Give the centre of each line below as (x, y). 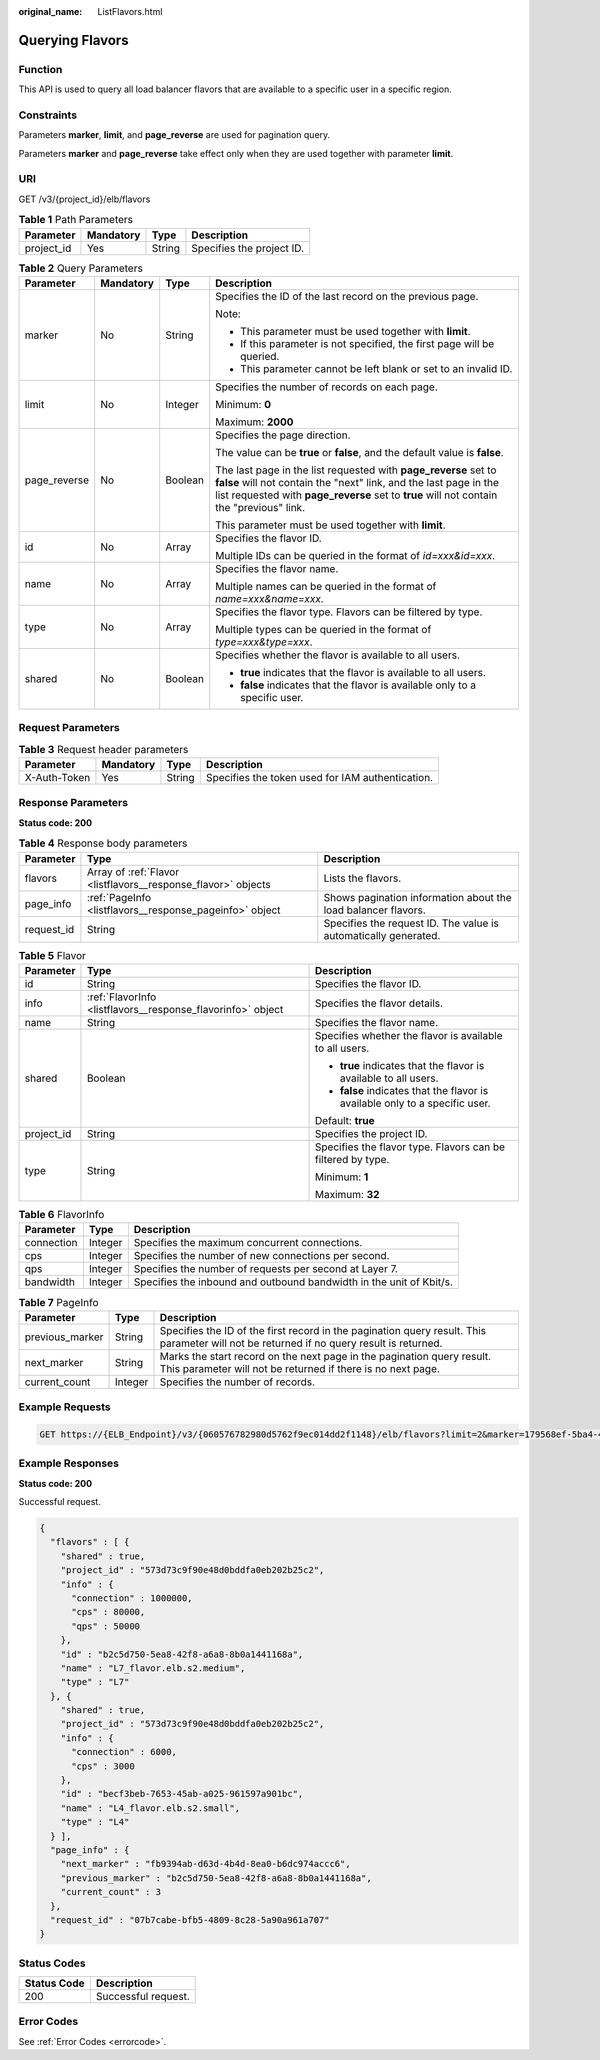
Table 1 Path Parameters (76, 220)
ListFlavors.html (130, 11)
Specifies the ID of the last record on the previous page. (347, 296)
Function (40, 69)
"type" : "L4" (95, 1822)
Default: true (345, 1120)
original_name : (50, 11)
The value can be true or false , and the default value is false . (359, 452)
